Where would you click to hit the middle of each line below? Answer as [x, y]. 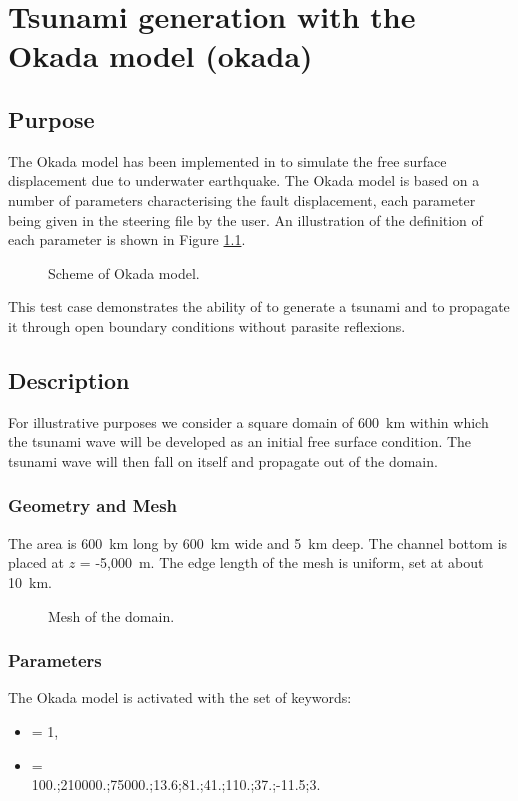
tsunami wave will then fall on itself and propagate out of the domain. [223, 460]
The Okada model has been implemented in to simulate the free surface [227, 160]
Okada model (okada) [160, 55]
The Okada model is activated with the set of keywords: [180, 697]
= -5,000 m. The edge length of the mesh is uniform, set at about [281, 562]
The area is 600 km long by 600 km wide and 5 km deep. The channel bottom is [258, 542]
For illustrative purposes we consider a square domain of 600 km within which [248, 421]
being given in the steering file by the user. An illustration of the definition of [245, 219]
